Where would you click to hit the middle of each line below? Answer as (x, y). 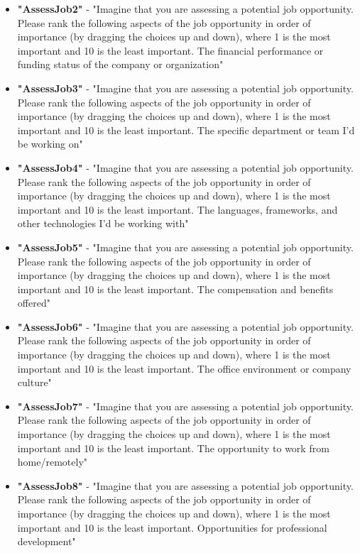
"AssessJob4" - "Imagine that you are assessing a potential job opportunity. (185, 167)
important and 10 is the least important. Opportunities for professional (172, 527)
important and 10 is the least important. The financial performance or (170, 50)
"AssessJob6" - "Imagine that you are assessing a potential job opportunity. (185, 326)
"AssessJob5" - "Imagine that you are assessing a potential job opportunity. (185, 247)
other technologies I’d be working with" (103, 223)
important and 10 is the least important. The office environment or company (184, 368)
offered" (34, 303)
